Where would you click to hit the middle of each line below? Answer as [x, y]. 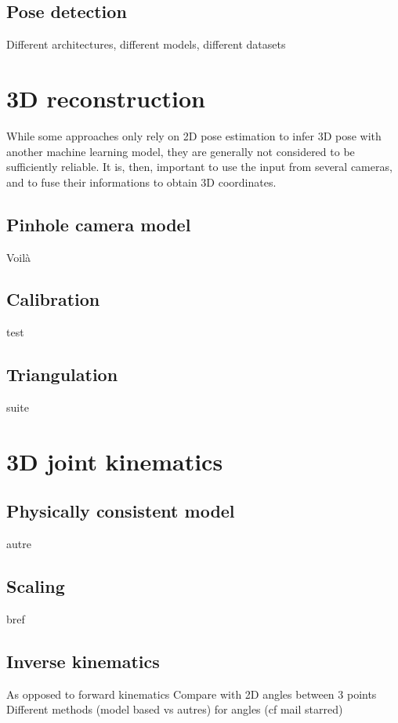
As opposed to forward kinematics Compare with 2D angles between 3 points [192, 694]
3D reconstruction [106, 98]
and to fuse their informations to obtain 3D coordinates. [141, 182]
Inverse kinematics [83, 661]
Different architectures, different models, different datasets [146, 44]
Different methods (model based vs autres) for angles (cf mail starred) [175, 709]
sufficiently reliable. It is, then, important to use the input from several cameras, [199, 167]
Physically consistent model [121, 511]
